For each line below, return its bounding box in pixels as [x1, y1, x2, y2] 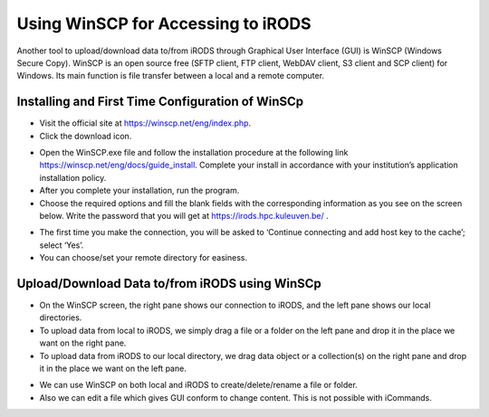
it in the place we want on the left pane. [39, 363, 187, 374]
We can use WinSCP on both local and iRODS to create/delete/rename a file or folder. [39, 380, 358, 391]
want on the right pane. [39, 337, 127, 348]
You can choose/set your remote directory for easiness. [39, 252, 248, 263]
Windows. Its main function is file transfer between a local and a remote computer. [16, 71, 325, 81]
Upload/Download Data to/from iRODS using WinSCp [16, 276, 321, 291]
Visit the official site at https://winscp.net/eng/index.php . [39, 118, 252, 128]
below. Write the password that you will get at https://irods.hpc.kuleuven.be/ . [39, 210, 330, 221]
